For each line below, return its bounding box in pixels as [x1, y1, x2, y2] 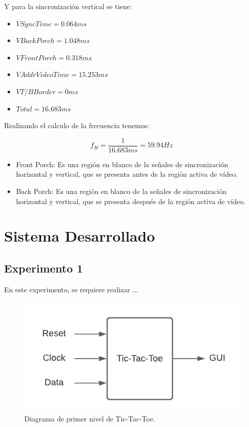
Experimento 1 [4, 260, 83, 276]
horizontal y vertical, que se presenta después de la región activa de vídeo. [16, 196, 245, 206]
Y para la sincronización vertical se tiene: [4, 1, 132, 11]
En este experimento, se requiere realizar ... [4, 284, 138, 294]
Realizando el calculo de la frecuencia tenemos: [4, 120, 149, 131]
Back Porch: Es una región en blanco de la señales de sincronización [16, 186, 227, 196]
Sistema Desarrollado [4, 225, 155, 246]
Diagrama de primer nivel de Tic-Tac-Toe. [24, 413, 155, 423]
